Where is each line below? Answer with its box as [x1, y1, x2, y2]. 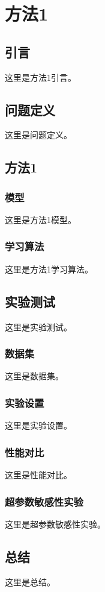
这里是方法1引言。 [5, 71, 76, 83]
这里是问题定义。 [5, 128, 72, 141]
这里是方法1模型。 [5, 213, 76, 225]
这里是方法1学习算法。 [5, 262, 93, 275]
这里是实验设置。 [5, 419, 72, 432]
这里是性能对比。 [5, 468, 72, 481]
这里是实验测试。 [5, 320, 72, 333]
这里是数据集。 [5, 370, 64, 382]
